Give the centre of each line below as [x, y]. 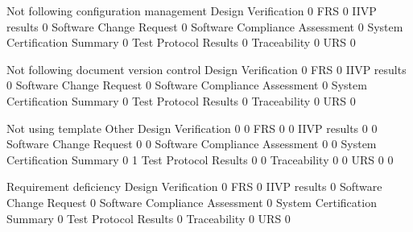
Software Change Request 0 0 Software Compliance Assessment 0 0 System [192, 144]
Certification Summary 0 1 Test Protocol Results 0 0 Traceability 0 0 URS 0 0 [200, 159]
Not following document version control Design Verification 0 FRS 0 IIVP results [206, 69]
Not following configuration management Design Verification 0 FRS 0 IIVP [192, 10]
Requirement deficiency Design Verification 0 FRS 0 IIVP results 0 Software [194, 186]
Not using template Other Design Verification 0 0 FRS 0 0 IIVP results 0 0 [192, 128]
